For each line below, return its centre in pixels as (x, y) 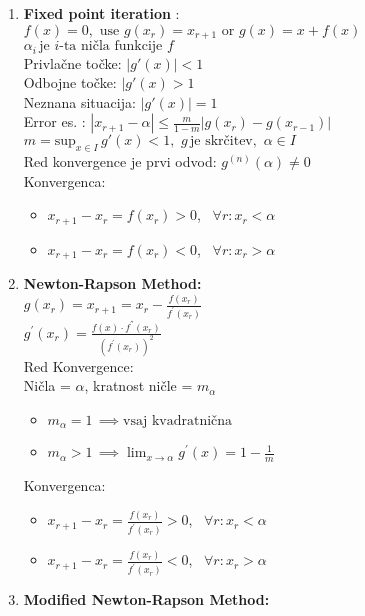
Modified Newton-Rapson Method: (146, 599)
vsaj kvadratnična (178, 421)
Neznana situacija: (79, 101)
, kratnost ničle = (138, 385)
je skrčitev (221, 141)
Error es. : (54, 121)
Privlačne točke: (72, 62)
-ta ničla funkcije (111, 46)
